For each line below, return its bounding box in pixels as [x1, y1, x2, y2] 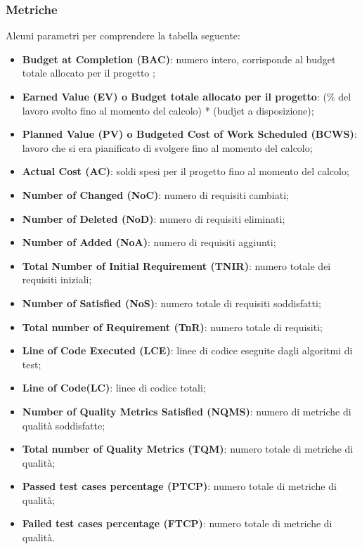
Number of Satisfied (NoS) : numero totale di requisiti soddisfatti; [22, 295, 321, 310]
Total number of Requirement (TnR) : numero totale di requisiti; [22, 319, 323, 334]
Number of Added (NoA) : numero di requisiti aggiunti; [22, 235, 276, 250]
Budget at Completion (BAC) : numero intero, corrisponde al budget [22, 51, 336, 66]
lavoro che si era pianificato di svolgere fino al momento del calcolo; [22, 140, 313, 155]
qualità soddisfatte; [22, 418, 105, 432]
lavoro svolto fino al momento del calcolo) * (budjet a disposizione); [22, 103, 314, 117]
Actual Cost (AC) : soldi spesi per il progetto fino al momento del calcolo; [22, 164, 349, 179]
